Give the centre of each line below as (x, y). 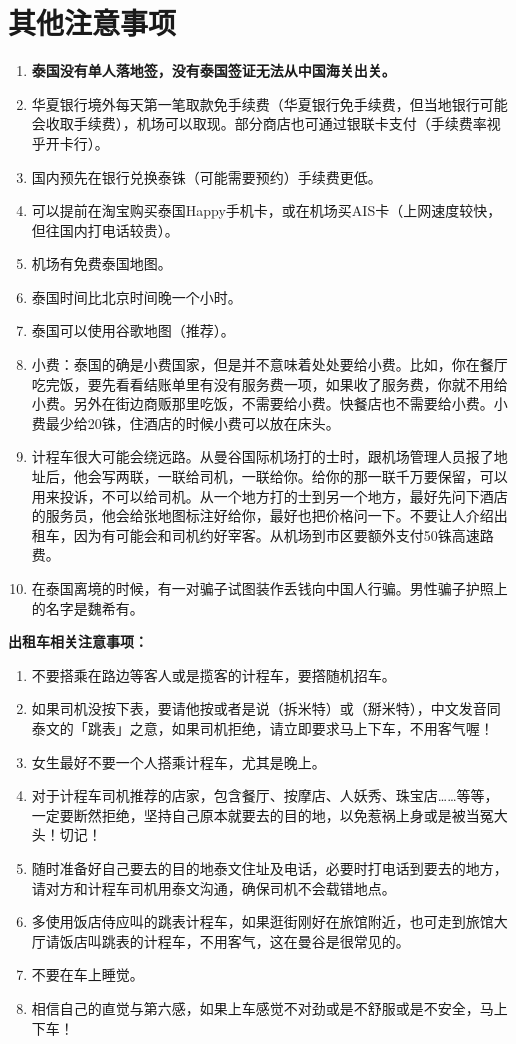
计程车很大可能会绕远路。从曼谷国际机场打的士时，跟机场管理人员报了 (262, 456)
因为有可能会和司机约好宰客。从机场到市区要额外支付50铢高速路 (283, 534)
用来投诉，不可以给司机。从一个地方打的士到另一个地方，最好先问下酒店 (269, 495)
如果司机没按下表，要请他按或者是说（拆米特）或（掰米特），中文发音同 (266, 708)
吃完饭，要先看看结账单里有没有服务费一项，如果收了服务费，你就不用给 (269, 383)
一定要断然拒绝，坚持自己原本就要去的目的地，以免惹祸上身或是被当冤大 (269, 814)
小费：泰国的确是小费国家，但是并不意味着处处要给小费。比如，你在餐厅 (269, 364)
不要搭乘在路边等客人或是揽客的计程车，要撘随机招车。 (213, 674)
